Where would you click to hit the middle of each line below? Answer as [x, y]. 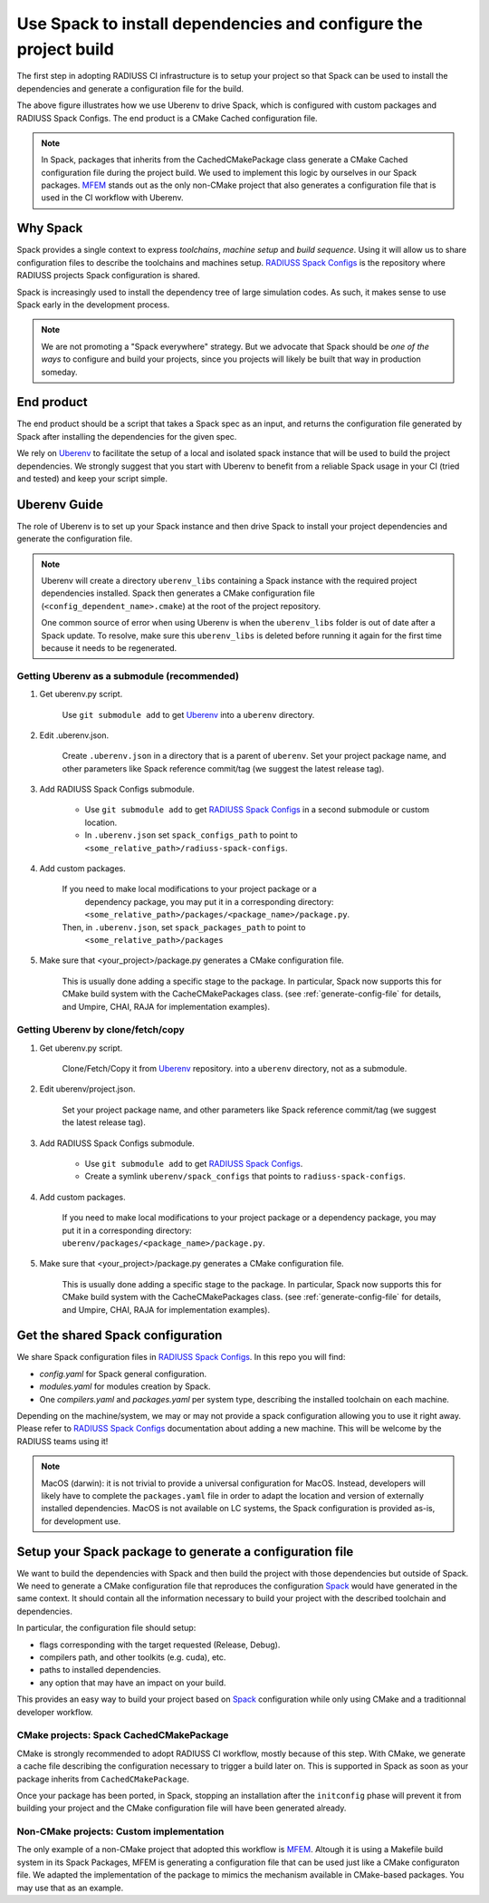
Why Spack [50, 228]
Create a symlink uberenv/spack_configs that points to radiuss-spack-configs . [245, 1176]
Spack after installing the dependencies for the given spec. [127, 436]
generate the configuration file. [75, 539]
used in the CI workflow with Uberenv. [113, 198]
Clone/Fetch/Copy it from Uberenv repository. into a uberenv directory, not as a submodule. [235, 1069]
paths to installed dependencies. [101, 1670]
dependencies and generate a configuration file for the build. [130, 88]
